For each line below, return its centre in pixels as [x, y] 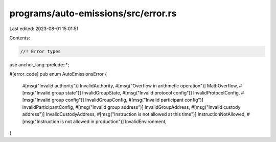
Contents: [20, 38]
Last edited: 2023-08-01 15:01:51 [44, 29]
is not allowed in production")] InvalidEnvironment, [114, 121]
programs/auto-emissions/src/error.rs [93, 13]
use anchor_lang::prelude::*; [39, 64]
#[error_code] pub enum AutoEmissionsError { [58, 74]
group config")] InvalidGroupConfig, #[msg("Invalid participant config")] [128, 100]
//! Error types [41, 51]
